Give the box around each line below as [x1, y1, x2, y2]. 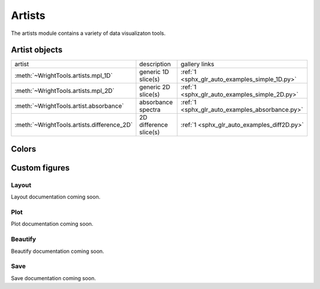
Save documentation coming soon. [11, 274, 96, 281]
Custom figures [11, 163, 70, 173]
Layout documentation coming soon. [11, 193, 101, 201]
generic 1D [139, 68, 169, 76]
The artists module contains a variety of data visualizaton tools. [11, 30, 166, 37]
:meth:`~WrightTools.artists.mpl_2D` [14, 86, 115, 95]
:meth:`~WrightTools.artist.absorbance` [14, 102, 124, 110]
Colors [11, 144, 37, 154]
